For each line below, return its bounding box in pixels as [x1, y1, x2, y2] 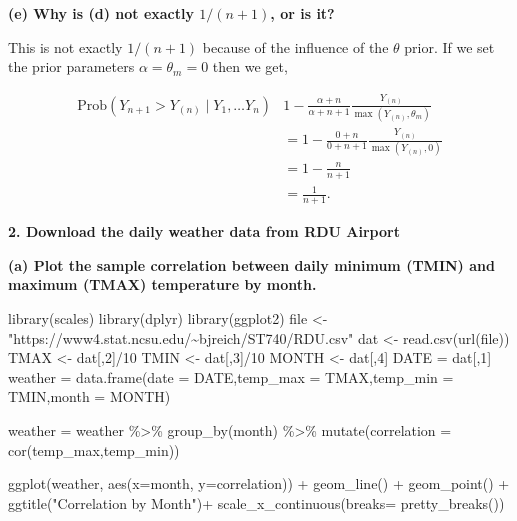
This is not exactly [8, 36, 123, 57]
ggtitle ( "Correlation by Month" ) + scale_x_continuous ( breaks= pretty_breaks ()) [8, 492, 505, 513]
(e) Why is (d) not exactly [8, 3, 194, 23]
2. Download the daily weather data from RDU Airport [8, 221, 400, 242]
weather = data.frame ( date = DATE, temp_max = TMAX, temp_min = [8, 366, 454, 387]
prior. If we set [404, 36, 495, 57]
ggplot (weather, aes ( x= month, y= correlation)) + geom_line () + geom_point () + [8, 473, 510, 494]
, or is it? [270, 3, 335, 23]
